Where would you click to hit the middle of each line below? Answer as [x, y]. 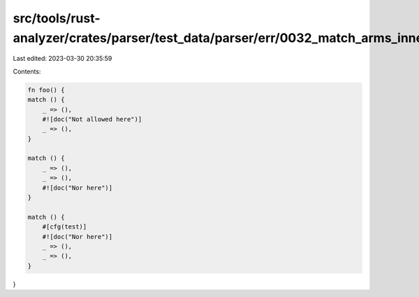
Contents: [27, 71]
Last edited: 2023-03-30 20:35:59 [63, 59]
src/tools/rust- [57, 18]
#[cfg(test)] [65, 227]
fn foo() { [46, 90]
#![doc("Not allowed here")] [92, 119]
